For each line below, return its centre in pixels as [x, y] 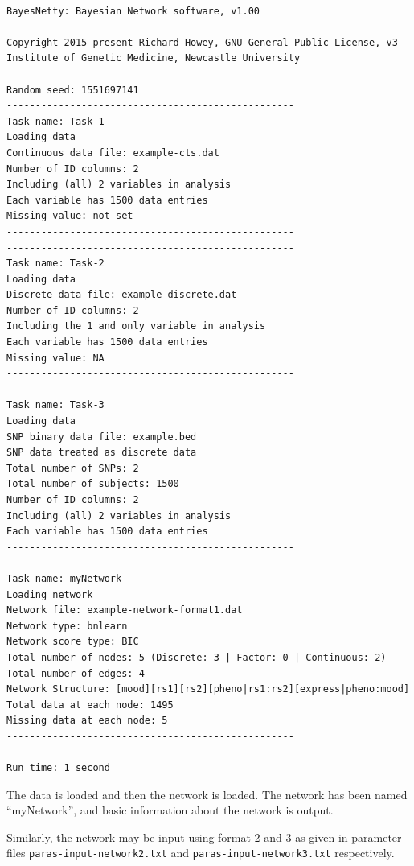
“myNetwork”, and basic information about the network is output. [170, 810]
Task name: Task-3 [55, 405]
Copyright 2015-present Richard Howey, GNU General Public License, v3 [202, 42]
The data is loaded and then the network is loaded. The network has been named [207, 794]
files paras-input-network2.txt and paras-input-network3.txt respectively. [201, 853]
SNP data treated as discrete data [102, 453]
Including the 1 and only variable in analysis [136, 326]
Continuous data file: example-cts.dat [113, 153]
